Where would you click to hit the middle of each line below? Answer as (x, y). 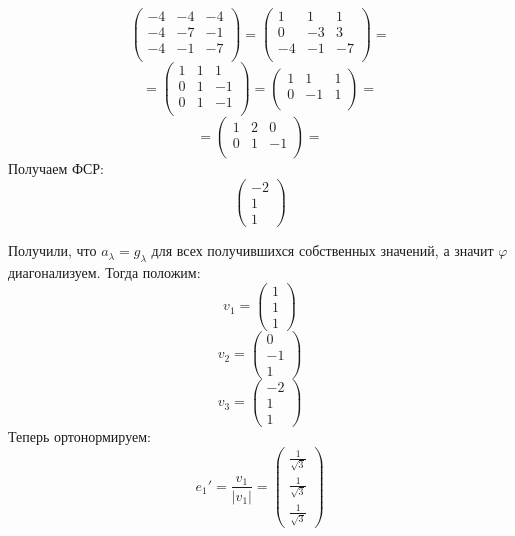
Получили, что (52, 250)
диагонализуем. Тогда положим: (104, 271)
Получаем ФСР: (56, 168)
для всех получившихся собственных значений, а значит (322, 250)
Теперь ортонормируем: (79, 435)
